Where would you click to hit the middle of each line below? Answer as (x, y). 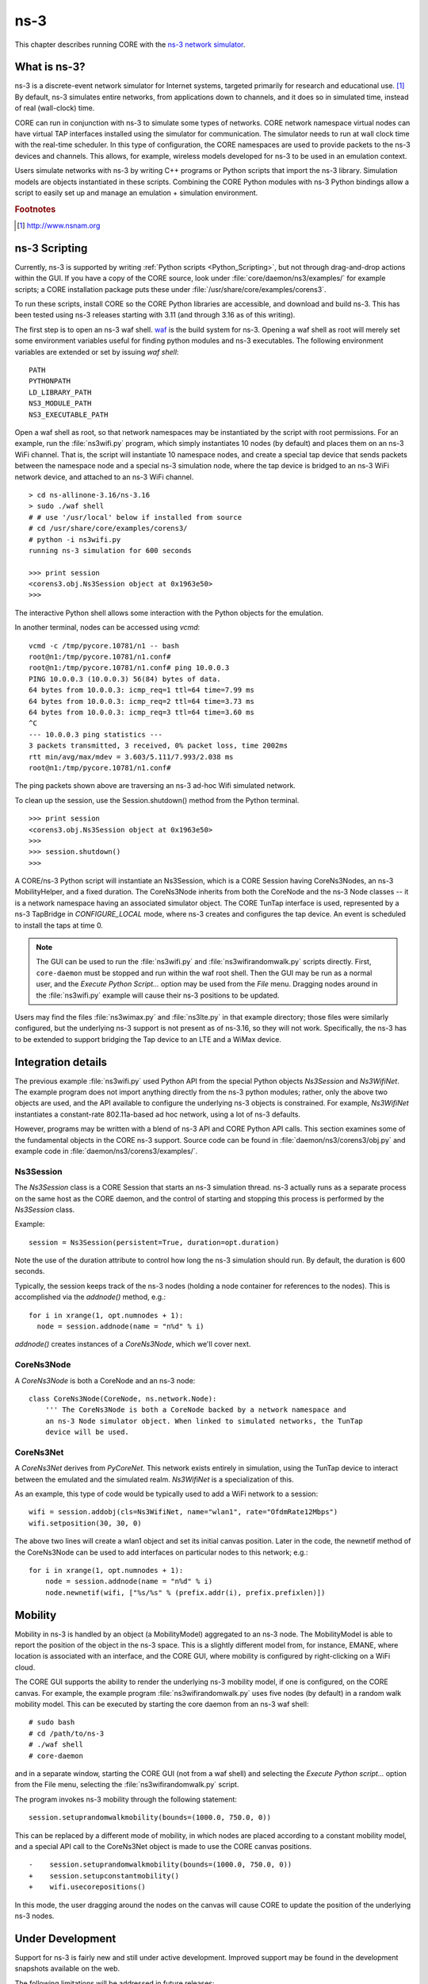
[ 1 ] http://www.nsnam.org (59, 225)
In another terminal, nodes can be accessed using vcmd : (107, 628)
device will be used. (87, 1432)
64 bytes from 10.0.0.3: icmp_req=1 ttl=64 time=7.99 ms (142, 690)
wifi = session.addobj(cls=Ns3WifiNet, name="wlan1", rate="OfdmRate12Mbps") (183, 1512)
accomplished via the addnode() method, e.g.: (90, 1297)
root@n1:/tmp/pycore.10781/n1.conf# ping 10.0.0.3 (129, 668)
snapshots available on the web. (67, 1969)
